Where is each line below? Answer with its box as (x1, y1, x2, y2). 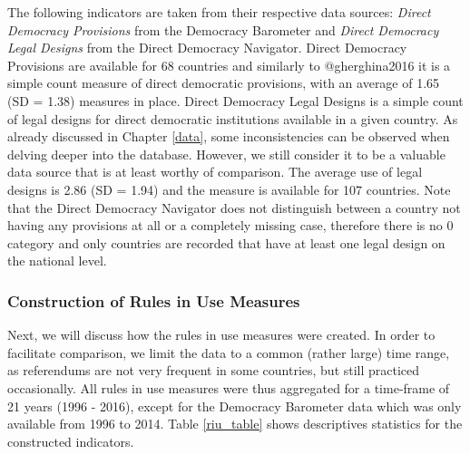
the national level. (7, 251, 107, 270)
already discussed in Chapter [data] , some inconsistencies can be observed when (7, 127, 450, 146)
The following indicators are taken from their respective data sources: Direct (7, 3, 431, 21)
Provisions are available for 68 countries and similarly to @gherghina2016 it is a (7, 55, 451, 74)
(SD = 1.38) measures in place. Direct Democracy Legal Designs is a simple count (7, 91, 464, 110)
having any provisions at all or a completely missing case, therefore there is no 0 (7, 216, 454, 235)
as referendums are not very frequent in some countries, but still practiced (7, 361, 420, 380)
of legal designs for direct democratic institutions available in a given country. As (7, 109, 458, 128)
